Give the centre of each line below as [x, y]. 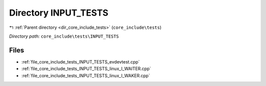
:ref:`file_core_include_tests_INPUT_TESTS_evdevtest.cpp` [81, 62]
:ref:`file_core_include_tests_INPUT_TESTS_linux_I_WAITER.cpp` [86, 69]
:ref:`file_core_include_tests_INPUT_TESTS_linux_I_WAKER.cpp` [86, 75]
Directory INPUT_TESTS [59, 13]
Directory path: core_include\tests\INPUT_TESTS [64, 36]
